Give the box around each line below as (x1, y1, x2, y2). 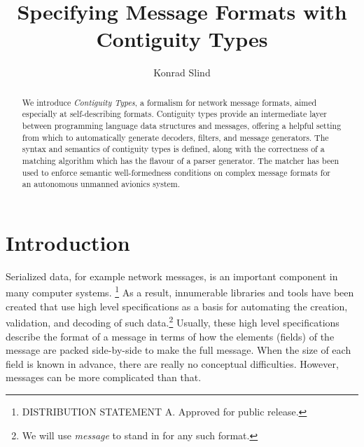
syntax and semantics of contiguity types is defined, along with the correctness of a (22, 143, 325, 155)
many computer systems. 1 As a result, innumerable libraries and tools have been (6, 283, 354, 300)
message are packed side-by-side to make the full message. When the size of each (6, 343, 351, 357)
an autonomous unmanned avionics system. (22, 178, 180, 190)
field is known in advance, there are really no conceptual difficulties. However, (6, 356, 339, 371)
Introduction (6, 228, 130, 256)
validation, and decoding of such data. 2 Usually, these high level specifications (6, 313, 339, 329)
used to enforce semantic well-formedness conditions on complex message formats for (22, 166, 331, 178)
